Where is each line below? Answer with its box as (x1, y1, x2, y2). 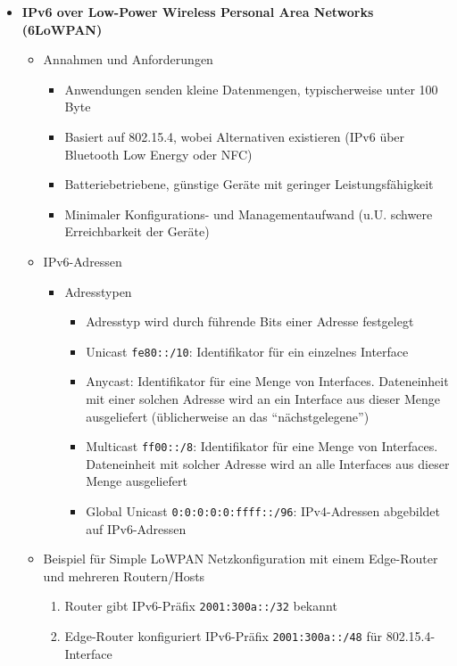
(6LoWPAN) (21, 20, 103, 38)
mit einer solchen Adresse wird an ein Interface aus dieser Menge (86, 389, 440, 407)
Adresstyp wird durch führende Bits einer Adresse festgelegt (86, 312, 414, 331)
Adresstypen (64, 282, 132, 300)
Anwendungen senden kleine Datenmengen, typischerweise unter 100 (64, 79, 438, 98)
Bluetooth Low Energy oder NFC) (64, 144, 253, 163)
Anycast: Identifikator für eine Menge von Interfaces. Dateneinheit (86, 372, 449, 391)
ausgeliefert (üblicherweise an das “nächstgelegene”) (86, 407, 370, 425)
